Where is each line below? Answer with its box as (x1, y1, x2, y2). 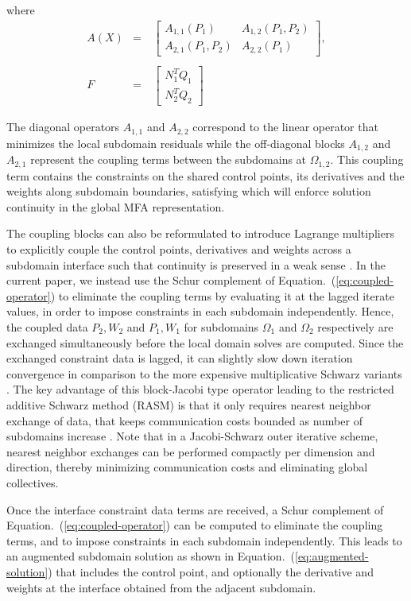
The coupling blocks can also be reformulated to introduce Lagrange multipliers (6, 225, 394, 242)
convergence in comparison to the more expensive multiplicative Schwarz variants (6, 365, 402, 382)
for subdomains (184, 319, 259, 335)
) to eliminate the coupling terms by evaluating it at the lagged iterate (50, 287, 394, 304)
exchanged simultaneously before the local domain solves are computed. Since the (6, 334, 404, 351)
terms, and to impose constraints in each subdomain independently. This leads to (6, 532, 402, 549)
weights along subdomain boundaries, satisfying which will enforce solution (6, 183, 371, 200)
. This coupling (330, 151, 404, 168)
